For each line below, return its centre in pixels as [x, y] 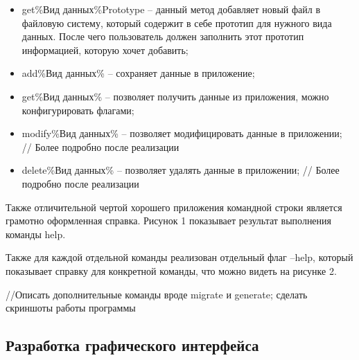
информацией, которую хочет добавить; [105, 49]
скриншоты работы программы [71, 308]
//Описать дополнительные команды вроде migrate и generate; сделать [157, 294]
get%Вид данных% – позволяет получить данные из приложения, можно [175, 96]
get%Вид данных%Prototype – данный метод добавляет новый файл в [171, 9]
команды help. [36, 234]
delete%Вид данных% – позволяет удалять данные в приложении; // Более [181, 170]
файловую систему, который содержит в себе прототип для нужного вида [177, 22]
